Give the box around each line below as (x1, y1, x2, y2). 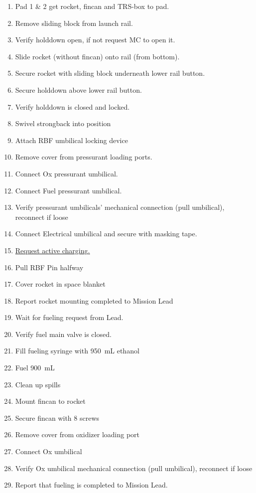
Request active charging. (15, 245, 90, 255)
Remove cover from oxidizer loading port (15, 429, 140, 440)
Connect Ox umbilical (15, 446, 82, 457)
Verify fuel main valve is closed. (15, 329, 112, 339)
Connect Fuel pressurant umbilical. (15, 185, 122, 195)
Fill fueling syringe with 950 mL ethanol (15, 345, 139, 356)
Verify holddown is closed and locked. (15, 101, 130, 112)
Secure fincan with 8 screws (15, 412, 100, 423)
